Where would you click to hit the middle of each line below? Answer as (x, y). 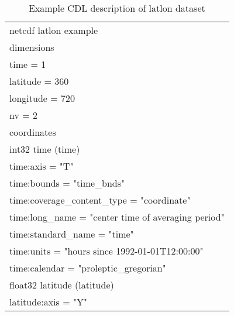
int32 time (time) (45, 149)
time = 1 (28, 64)
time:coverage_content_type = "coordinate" (100, 200)
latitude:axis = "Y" (48, 302)
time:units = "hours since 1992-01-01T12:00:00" (106, 251)
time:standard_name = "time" (72, 234)
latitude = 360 (39, 81)
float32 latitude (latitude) (62, 285)
